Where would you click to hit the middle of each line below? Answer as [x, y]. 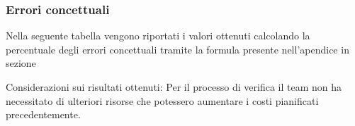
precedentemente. [43, 114]
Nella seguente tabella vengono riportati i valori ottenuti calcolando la [158, 36]
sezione [21, 63]
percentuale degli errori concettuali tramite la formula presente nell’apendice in [177, 49]
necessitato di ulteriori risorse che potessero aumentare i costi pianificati [162, 100]
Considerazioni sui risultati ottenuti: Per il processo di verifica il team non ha [174, 87]
